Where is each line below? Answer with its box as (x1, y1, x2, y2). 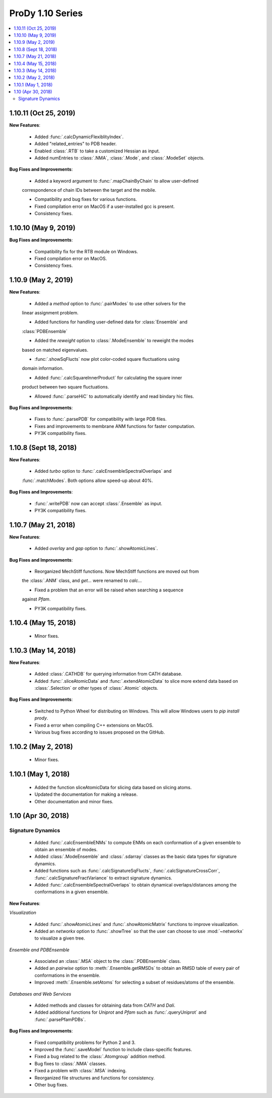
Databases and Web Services (9, 991, 72, 997)
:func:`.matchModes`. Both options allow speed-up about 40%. (22, 477, 153, 483)
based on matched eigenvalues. (22, 347, 89, 353)
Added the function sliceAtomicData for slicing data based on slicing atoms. (34, 784, 192, 790)
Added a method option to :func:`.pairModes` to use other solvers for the (34, 300, 186, 306)
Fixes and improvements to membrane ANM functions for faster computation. (34, 423, 195, 429)
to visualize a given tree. (34, 935, 85, 941)
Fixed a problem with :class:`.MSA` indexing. (34, 1068, 127, 1074)
